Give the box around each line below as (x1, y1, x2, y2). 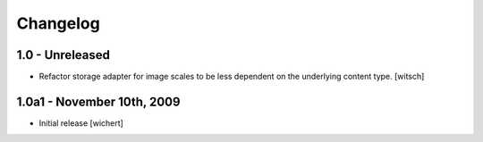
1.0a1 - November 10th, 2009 (16, 94, 181, 109)
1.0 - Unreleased (16, 47, 111, 63)
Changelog (16, 13, 100, 33)
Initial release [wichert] (38, 117, 124, 129)
